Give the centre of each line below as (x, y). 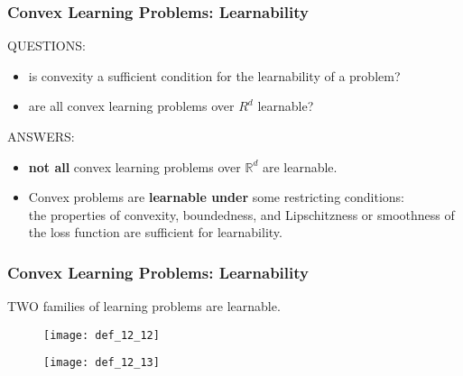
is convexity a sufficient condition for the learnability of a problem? (214, 75)
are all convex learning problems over (131, 106)
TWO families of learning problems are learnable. (144, 306)
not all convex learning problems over (134, 166)
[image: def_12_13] (102, 363)
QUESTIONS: (46, 46)
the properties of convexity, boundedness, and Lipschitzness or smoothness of (241, 214)
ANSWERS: (41, 136)
